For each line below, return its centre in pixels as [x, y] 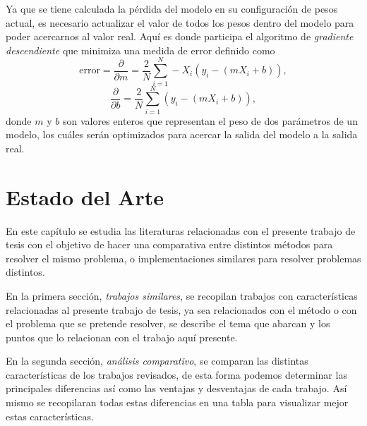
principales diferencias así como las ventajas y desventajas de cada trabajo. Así [176, 388]
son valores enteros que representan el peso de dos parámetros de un [210, 120]
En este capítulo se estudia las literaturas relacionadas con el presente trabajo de [181, 230]
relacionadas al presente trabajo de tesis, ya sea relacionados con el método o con [181, 309]
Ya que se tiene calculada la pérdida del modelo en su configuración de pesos [172, 8]
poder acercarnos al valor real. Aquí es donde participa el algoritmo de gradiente [180, 36]
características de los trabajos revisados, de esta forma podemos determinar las [176, 374]
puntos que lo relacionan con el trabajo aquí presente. [122, 337]
